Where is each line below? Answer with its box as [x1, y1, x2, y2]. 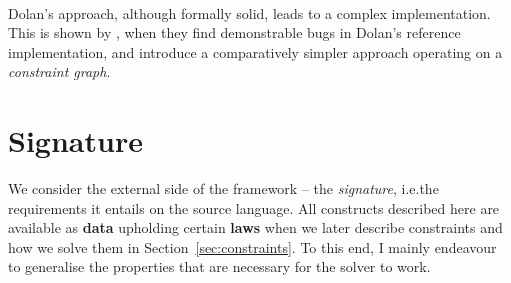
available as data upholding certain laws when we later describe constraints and [8, 217, 503, 238]
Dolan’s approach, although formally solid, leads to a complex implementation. [8, 2, 491, 23]
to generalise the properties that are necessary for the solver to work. [8, 256, 431, 277]
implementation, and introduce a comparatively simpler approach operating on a [8, 41, 503, 62]
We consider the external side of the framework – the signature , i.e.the [8, 178, 439, 199]
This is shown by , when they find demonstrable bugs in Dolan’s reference [8, 22, 461, 43]
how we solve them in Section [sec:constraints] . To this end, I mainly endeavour [8, 236, 497, 257]
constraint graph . [8, 61, 111, 82]
